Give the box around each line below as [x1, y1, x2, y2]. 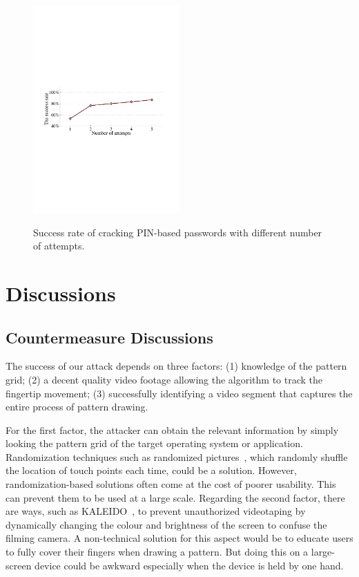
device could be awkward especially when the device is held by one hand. [35, 558, 344, 572]
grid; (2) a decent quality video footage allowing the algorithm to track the [6, 372, 323, 386]
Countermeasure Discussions [6, 326, 213, 348]
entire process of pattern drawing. [6, 399, 148, 414]
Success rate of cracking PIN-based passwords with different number [33, 225, 322, 239]
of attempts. [33, 238, 85, 253]
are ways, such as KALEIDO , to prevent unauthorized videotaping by [6, 504, 306, 518]
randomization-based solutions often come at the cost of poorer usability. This [6, 477, 336, 491]
